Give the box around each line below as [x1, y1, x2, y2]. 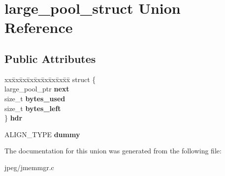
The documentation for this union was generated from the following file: [4, 146, 222, 156]
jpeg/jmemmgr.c [4, 162, 54, 172]
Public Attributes [4, 51, 96, 66]
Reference [4, 17, 73, 37]
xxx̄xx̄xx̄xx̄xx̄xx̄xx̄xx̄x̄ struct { [4, 74, 96, 84]
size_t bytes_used [4, 93, 65, 103]
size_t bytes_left [4, 103, 61, 113]
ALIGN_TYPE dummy [4, 129, 80, 139]
